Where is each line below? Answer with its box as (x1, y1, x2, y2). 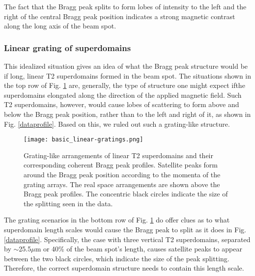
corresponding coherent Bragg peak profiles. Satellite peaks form (24, 160, 218, 170)
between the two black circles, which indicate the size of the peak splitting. (4, 253, 229, 263)
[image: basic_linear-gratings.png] (24, 136, 143, 143)
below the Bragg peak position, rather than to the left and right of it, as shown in (4, 109, 251, 119)
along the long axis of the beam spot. (4, 21, 116, 31)
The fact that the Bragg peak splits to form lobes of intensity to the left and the (4, 1, 247, 11)
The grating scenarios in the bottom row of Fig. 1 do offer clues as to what (4, 215, 230, 225)
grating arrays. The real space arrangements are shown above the (24, 179, 220, 189)
